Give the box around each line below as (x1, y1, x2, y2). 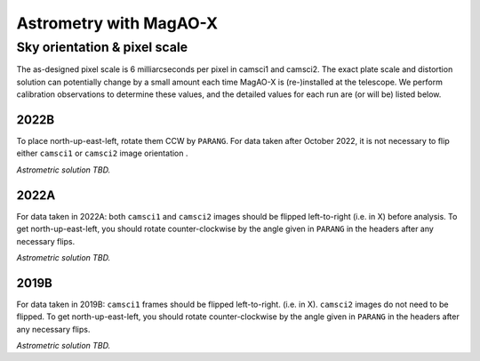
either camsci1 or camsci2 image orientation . (16, 148, 188, 159)
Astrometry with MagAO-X (16, 13, 218, 33)
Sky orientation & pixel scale (16, 39, 188, 55)
